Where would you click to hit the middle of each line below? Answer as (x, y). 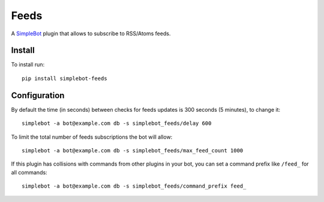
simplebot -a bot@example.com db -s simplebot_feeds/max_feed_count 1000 (133, 150)
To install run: (28, 65)
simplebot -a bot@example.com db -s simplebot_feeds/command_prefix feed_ (134, 186)
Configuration (38, 95)
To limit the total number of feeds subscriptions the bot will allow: (92, 137)
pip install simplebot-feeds (64, 78)
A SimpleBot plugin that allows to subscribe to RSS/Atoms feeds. (91, 33)
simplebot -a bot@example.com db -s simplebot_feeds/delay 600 (117, 123)
